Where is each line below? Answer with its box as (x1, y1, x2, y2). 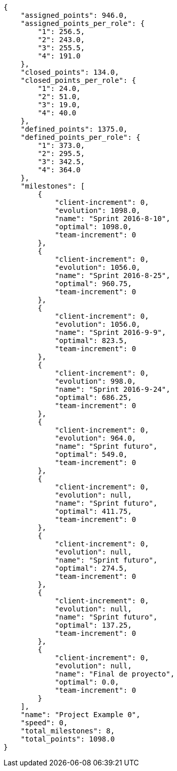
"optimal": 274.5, (55, 564, 128, 572)
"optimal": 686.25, (55, 393, 132, 402)
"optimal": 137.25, (55, 621, 132, 629)
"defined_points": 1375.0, (20, 125, 128, 133)
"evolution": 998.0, (55, 377, 136, 385)
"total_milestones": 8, (20, 727, 115, 735)
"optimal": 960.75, (55, 280, 132, 288)
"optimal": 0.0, (55, 678, 119, 686)
